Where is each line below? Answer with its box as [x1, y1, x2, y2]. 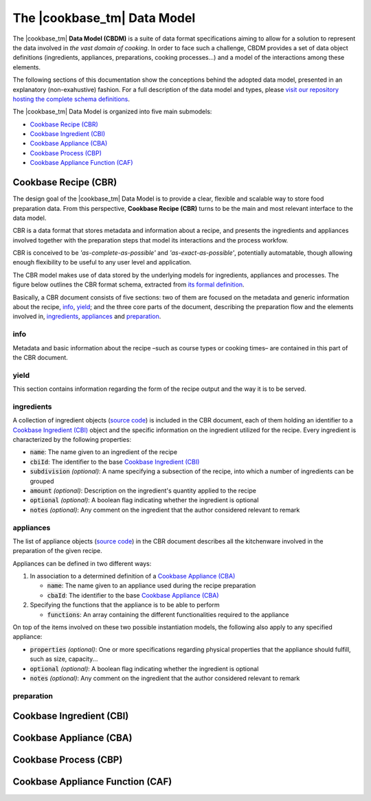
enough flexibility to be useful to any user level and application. [12, 258, 192, 267]
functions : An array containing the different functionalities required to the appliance [47, 610, 289, 618]
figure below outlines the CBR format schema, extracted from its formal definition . [12, 280, 245, 289]
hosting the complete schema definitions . [12, 95, 131, 103]
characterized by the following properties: [12, 436, 132, 444]
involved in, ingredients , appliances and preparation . [12, 313, 161, 321]
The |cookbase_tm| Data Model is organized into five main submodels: [12, 107, 212, 116]
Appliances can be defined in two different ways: [12, 559, 152, 567]
